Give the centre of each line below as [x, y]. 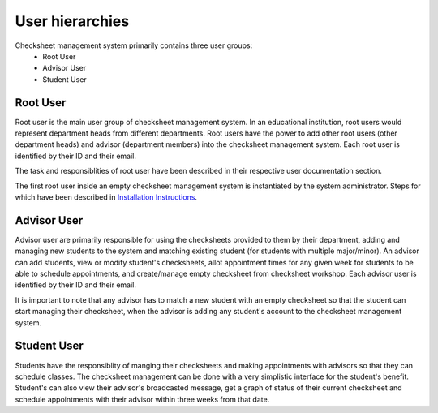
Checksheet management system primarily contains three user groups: [134, 45]
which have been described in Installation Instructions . [106, 197]
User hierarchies [72, 21]
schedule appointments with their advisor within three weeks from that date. [142, 399]
